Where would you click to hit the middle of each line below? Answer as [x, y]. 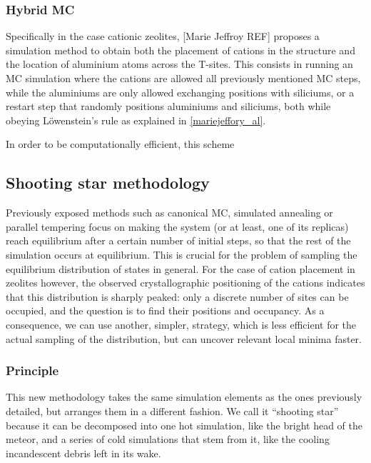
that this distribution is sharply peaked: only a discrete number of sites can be [177, 296]
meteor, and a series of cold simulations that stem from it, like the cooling [168, 439]
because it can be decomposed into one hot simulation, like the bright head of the [184, 425]
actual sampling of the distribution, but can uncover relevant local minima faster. [184, 338]
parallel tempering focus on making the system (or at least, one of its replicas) [177, 226]
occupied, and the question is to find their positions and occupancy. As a [165, 310]
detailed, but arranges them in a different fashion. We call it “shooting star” [172, 410]
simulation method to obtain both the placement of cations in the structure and [181, 50]
